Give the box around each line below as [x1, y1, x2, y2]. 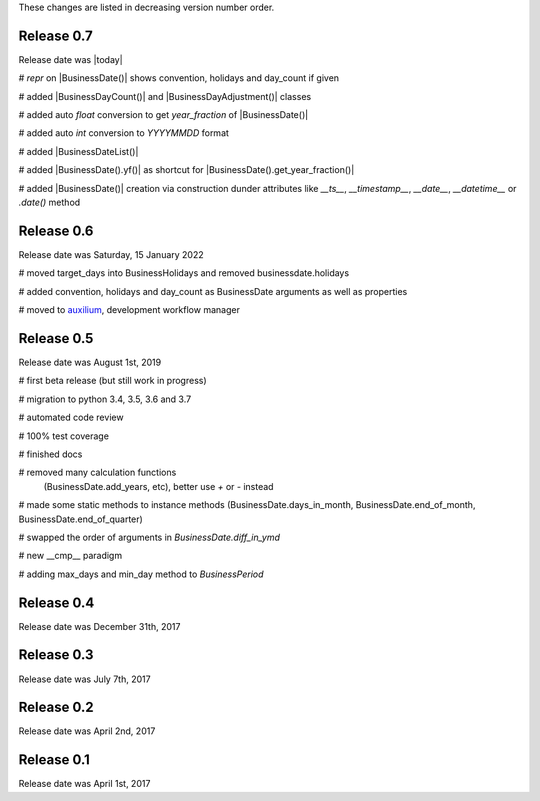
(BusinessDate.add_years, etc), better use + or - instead [43, 480, 274, 492]
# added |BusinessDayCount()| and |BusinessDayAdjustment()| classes [18, 90, 312, 102]
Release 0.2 [18, 699, 94, 716]
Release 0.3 [18, 646, 94, 664]
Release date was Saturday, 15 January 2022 [18, 248, 204, 260]
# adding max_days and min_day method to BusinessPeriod [18, 568, 264, 580]
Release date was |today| [18, 53, 124, 65]
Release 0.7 [18, 27, 94, 44]
